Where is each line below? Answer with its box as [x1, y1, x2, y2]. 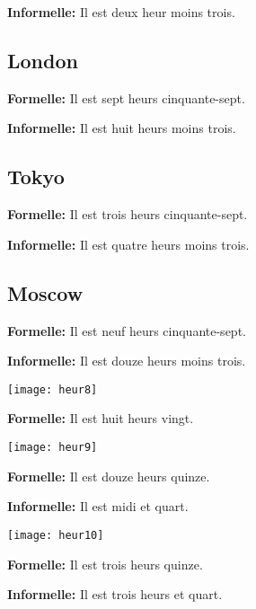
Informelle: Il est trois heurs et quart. [7, 585, 223, 604]
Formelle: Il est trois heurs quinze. [7, 554, 203, 573]
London [7, 46, 78, 74]
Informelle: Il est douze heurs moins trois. [7, 351, 246, 370]
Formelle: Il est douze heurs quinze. [7, 466, 210, 485]
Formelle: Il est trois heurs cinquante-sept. [7, 205, 248, 224]
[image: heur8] [7, 383, 98, 396]
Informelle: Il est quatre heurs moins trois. [7, 234, 250, 253]
